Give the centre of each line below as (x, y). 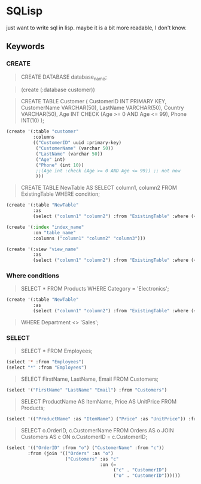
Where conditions (33, 276)
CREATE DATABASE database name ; (64, 77)
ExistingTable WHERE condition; (60, 194)
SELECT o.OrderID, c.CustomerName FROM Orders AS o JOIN (98, 430)
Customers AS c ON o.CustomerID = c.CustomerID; (84, 437)
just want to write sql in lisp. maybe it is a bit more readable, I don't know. (97, 28)
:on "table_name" (54, 232)
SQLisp (25, 11)
